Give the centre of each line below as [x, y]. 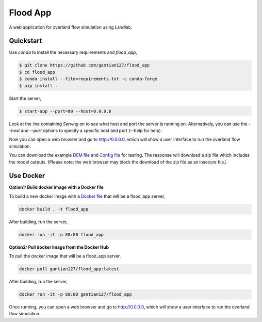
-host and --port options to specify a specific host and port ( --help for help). [85, 130]
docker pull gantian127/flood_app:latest [69, 269]
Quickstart [25, 41]
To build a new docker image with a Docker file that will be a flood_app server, [87, 196]
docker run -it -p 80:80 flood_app [61, 234]
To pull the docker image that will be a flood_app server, [65, 256]
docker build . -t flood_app [54, 209]
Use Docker [27, 176]
